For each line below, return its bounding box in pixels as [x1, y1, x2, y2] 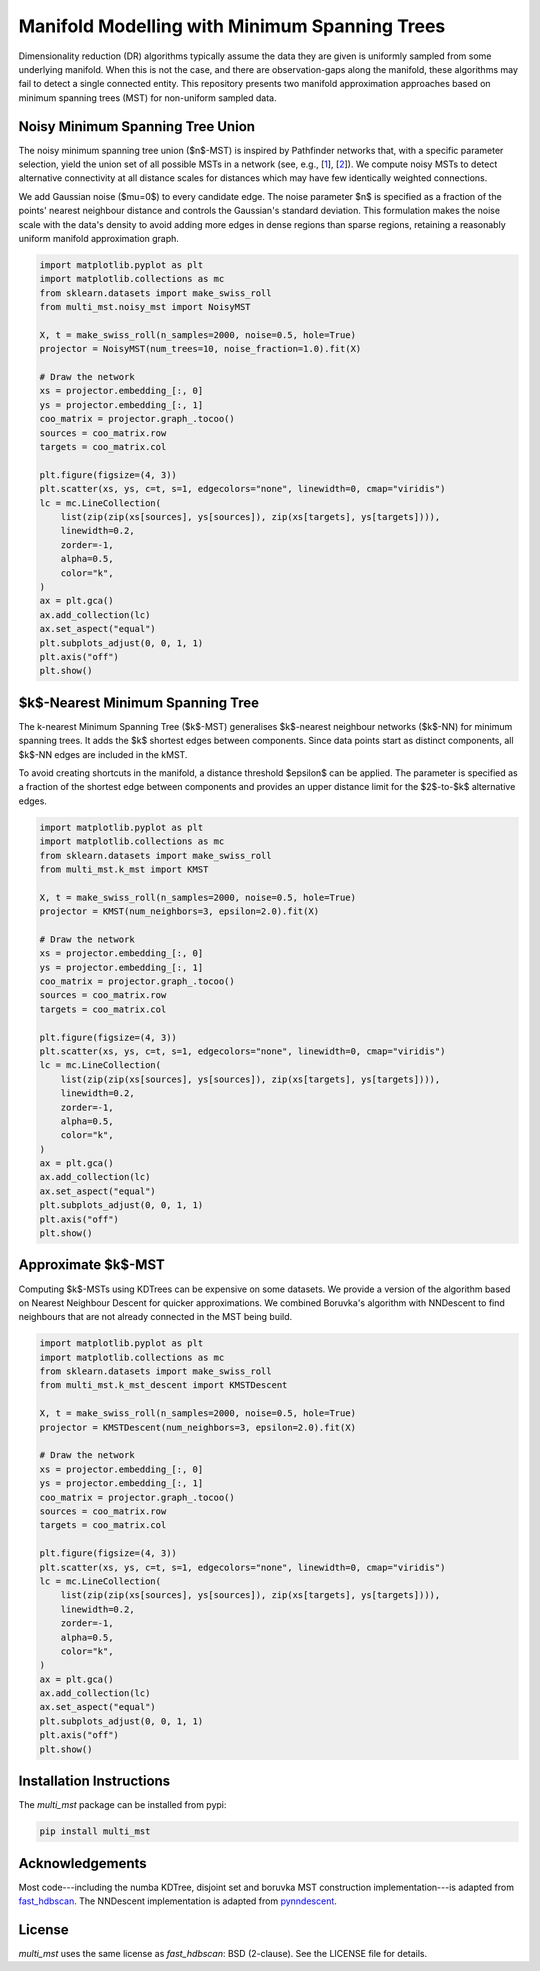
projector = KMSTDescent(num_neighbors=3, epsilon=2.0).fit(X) [39, 1421, 357, 1433]
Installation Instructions [18, 1773, 171, 1790]
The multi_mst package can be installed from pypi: [18, 1799, 227, 1811]
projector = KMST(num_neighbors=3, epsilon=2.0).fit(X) [39, 906, 320, 917]
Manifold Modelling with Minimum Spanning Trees [18, 15, 446, 37]
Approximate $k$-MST [18, 1256, 165, 1274]
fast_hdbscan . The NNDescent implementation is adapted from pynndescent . [18, 1895, 337, 1907]
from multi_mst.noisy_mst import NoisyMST [39, 301, 251, 313]
